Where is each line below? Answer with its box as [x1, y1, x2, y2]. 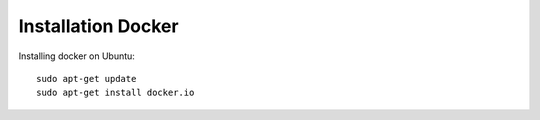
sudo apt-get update [36, 73, 137, 84]
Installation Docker [18, 15, 179, 37]
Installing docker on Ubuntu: [18, 50, 135, 62]
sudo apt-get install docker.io [36, 87, 195, 99]
